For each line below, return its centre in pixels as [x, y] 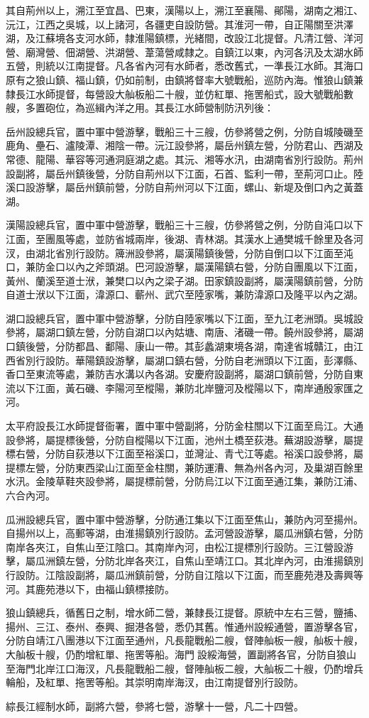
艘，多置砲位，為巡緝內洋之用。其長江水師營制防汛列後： [140, 108]
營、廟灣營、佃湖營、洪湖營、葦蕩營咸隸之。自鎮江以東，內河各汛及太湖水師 [184, 51]
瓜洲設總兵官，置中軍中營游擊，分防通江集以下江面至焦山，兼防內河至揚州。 [184, 519]
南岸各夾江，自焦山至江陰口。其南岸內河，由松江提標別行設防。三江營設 [175, 546]
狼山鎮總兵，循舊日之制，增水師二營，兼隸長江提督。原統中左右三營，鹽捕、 [184, 613]
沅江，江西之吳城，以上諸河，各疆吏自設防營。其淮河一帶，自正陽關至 [170, 24]
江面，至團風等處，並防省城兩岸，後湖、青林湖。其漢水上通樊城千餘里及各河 [184, 238]
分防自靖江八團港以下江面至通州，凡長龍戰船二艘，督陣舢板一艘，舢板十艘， [184, 640]
